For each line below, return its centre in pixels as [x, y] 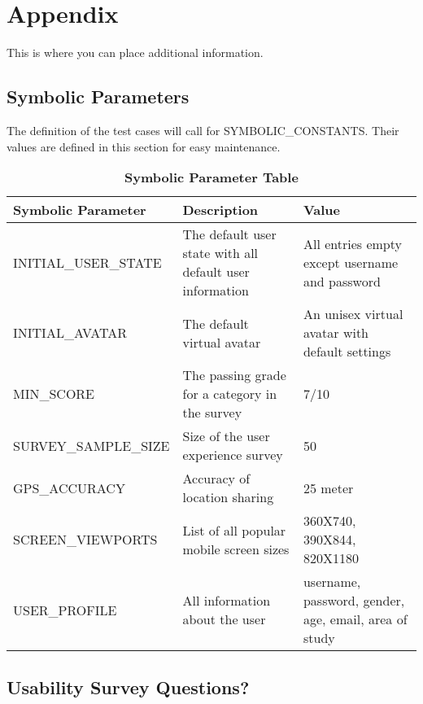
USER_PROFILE [65, 610]
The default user [229, 234]
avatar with [336, 333]
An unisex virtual [353, 314]
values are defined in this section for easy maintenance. [144, 146]
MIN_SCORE [54, 394]
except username [351, 262]
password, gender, [354, 601]
